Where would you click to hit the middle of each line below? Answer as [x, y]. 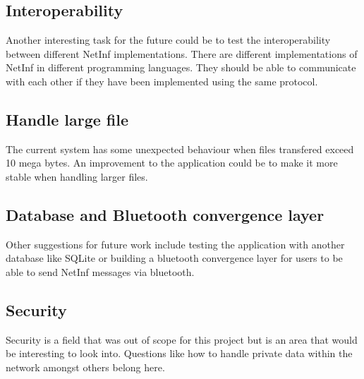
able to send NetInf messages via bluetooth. [100, 271]
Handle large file [67, 119]
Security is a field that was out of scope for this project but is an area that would [182, 339]
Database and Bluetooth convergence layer [165, 214]
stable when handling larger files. [77, 176]
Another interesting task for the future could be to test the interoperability [168, 40]
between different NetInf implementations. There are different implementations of [182, 53]
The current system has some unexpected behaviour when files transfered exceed [180, 149]
